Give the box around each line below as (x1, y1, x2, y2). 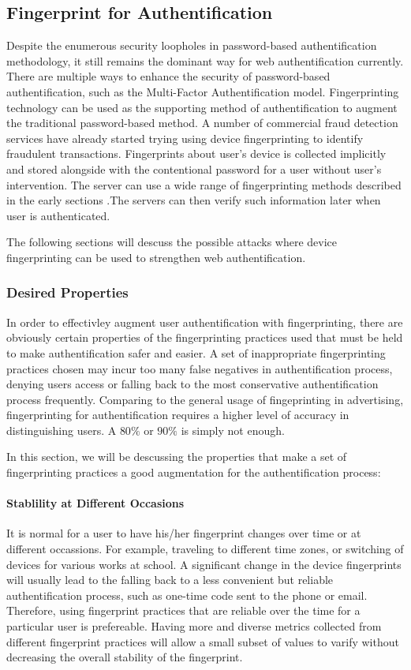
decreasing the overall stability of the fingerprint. (6, 649, 243, 665)
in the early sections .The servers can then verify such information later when (6, 192, 381, 208)
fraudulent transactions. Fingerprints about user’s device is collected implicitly (6, 145, 387, 162)
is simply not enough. (181, 421, 285, 438)
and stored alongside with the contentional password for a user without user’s (6, 160, 382, 177)
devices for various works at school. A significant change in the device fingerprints (6, 556, 402, 572)
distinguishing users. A (6, 421, 117, 438)
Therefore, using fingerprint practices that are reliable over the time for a (6, 602, 361, 619)
